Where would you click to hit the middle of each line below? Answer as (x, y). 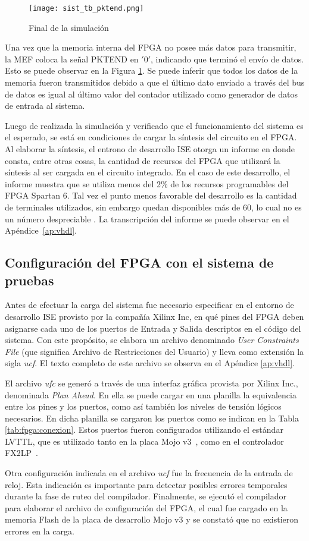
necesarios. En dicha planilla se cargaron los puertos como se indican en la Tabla (152, 418)
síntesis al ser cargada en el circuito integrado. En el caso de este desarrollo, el (148, 172)
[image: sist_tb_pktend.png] (86, 8)
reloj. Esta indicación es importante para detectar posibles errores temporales (146, 484)
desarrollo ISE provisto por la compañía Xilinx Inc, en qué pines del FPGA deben (154, 316)
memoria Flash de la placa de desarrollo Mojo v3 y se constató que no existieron (152, 519)
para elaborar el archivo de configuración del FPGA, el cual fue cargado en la (146, 507)
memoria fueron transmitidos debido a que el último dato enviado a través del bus (155, 82)
